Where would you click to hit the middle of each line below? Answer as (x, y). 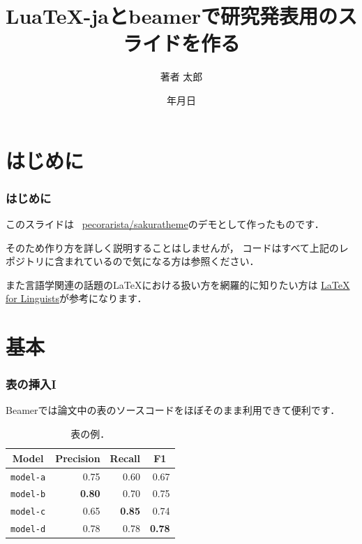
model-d (28, 530)
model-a (28, 477)
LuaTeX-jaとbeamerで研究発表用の (172, 16)
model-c (28, 512)
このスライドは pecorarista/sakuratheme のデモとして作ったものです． (165, 223)
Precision (78, 458)
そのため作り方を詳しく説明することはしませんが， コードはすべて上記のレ (177, 247)
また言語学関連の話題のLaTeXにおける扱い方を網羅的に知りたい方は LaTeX (178, 284)
